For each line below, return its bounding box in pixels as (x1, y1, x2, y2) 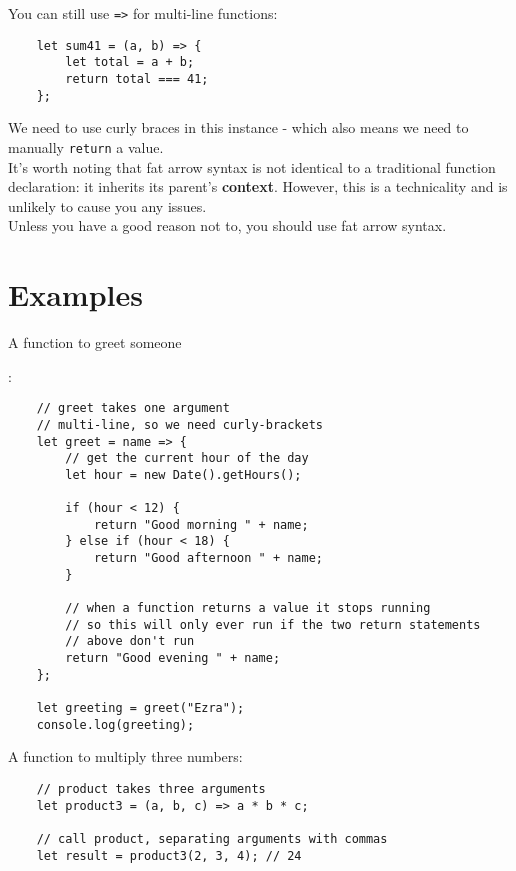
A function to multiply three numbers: (8, 746, 243, 767)
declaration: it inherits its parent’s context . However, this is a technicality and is (8, 176, 508, 197)
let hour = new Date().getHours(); (65, 467, 302, 482)
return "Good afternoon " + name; (93, 551, 323, 566)
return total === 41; (65, 71, 209, 86)
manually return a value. (8, 136, 164, 157)
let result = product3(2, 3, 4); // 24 (36, 848, 302, 863)
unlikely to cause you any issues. (8, 195, 207, 216)
